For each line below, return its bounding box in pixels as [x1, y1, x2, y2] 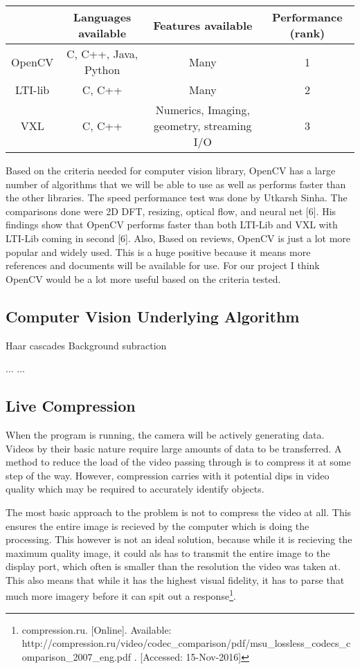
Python [84, 62, 120, 77]
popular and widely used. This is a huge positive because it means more [6, 244, 311, 259]
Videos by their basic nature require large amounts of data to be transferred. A [6, 441, 342, 455]
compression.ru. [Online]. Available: [21, 622, 172, 636]
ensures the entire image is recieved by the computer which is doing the [6, 518, 309, 533]
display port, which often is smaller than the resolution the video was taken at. [6, 559, 341, 574]
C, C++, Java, [66, 46, 138, 62]
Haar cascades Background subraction [6, 338, 167, 352]
